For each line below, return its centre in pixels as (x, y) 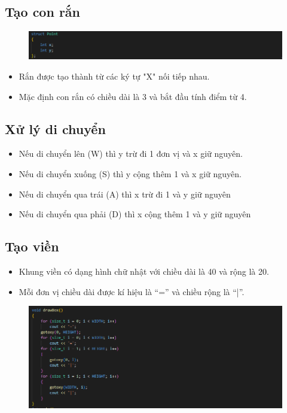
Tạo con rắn (43, 12)
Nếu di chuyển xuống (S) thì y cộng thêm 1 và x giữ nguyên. (130, 174)
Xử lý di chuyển (55, 128)
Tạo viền (32, 246)
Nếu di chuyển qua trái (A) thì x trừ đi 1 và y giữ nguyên (125, 194)
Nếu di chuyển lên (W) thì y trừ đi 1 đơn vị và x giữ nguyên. (131, 154)
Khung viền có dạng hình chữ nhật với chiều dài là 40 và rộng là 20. (144, 271)
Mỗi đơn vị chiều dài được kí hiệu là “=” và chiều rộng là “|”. (132, 291)
